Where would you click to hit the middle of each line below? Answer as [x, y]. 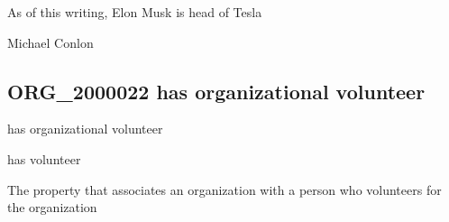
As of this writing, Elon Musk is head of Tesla [135, 12]
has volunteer [44, 158]
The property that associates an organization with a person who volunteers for [224, 189]
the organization [52, 207]
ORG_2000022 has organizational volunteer [216, 91]
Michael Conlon [50, 42]
